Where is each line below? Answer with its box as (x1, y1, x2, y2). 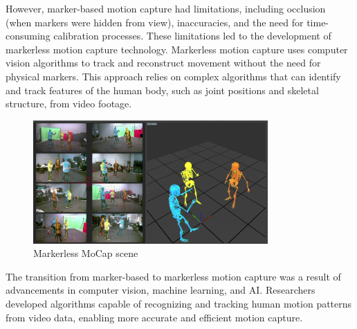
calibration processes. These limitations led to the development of (53, 28, 331, 43)
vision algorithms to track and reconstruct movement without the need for (6, 55, 321, 70)
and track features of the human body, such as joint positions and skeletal (6, 82, 319, 97)
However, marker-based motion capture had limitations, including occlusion (6, 1, 326, 15)
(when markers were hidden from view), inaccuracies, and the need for (6, 15, 304, 29)
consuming (6, 28, 51, 43)
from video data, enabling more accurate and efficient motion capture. (6, 310, 303, 324)
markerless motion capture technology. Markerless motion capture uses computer (6, 42, 348, 56)
